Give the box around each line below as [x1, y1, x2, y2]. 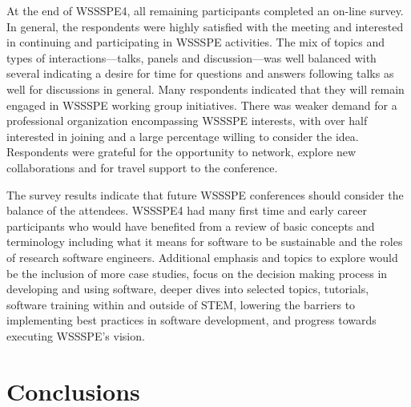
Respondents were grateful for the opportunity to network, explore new [6, 143, 357, 160]
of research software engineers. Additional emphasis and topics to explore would [6, 248, 398, 265]
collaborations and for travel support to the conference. [6, 159, 278, 175]
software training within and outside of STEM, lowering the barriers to [6, 296, 356, 312]
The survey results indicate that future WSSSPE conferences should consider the [6, 186, 404, 203]
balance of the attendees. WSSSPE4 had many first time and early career [6, 202, 367, 219]
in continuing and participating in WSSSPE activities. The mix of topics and [6, 34, 385, 50]
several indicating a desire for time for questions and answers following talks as [6, 65, 394, 82]
